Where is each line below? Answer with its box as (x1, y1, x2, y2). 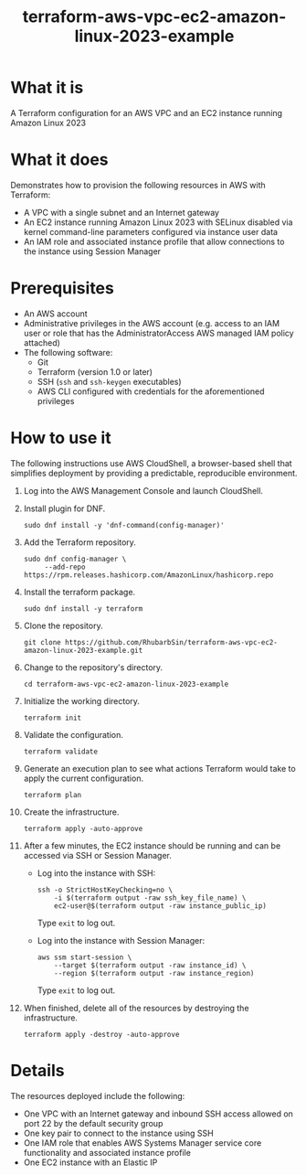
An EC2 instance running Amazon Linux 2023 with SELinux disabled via (23, 217, 293, 228)
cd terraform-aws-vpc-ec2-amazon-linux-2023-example (23, 679, 229, 689)
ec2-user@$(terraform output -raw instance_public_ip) (54, 901, 268, 911)
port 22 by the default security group (23, 1117, 164, 1128)
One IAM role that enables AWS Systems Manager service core (23, 1137, 262, 1148)
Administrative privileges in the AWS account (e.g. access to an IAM (23, 317, 280, 328)
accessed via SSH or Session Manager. (23, 849, 172, 860)
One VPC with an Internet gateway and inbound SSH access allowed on (23, 1108, 293, 1119)
